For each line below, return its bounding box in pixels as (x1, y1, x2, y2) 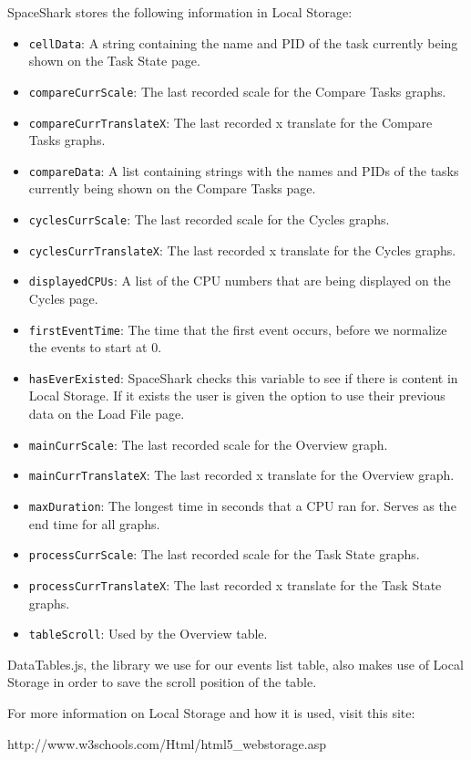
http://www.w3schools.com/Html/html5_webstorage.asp (7, 734, 326, 753)
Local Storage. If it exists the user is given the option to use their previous (28, 386, 445, 405)
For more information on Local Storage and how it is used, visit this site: (7, 703, 415, 722)
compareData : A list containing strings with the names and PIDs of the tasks (28, 161, 459, 180)
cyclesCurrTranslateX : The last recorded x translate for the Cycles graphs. (28, 240, 456, 259)
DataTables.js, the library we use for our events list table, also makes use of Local (7, 654, 464, 673)
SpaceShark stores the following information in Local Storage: (7, 3, 353, 21)
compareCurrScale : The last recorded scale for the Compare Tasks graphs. (28, 81, 446, 100)
